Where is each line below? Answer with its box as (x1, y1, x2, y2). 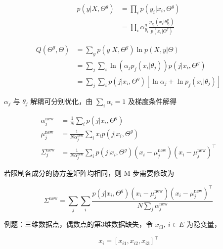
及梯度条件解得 (128, 96, 177, 106)
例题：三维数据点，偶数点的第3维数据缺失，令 (4, 219, 153, 229)
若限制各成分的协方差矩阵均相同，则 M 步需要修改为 (4, 168, 175, 178)
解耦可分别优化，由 (30, 96, 93, 106)
